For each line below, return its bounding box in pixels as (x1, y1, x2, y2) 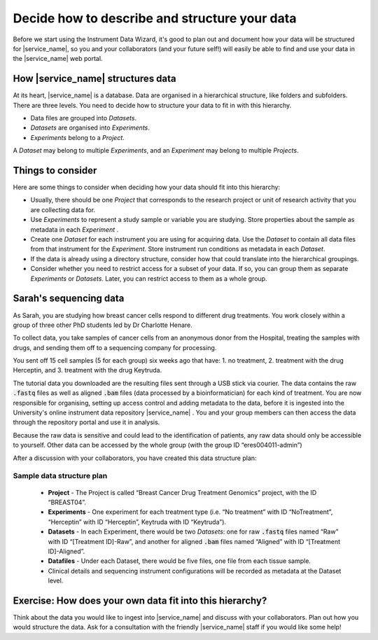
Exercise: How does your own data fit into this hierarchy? (13, 594, 267, 606)
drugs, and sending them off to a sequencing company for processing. (13, 343, 217, 352)
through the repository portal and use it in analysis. (13, 418, 160, 426)
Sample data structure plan (13, 471, 108, 481)
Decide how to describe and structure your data (13, 11, 297, 26)
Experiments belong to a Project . (30, 133, 125, 141)
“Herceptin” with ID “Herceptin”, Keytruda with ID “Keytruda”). (48, 517, 227, 526)
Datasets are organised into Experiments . (30, 123, 150, 132)
